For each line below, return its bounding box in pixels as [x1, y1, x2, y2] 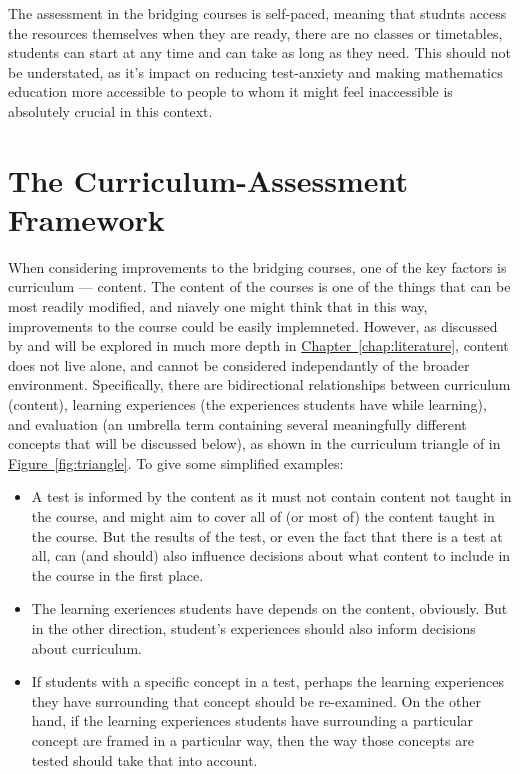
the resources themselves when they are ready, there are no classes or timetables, [8, 22, 503, 43]
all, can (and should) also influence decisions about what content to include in [31, 545, 511, 566]
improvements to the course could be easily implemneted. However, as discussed [8, 315, 498, 336]
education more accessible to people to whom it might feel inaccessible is [8, 81, 453, 102]
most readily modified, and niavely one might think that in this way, [8, 296, 428, 317]
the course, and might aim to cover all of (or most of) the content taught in [31, 506, 495, 526]
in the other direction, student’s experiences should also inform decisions [31, 617, 476, 638]
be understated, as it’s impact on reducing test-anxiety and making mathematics [8, 61, 503, 82]
